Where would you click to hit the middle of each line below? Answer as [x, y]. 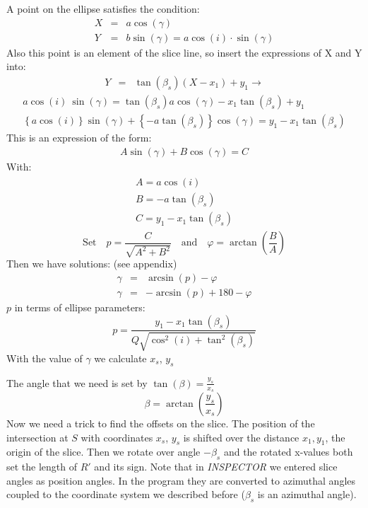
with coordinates [117, 437]
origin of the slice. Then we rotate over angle [103, 452]
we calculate [120, 358]
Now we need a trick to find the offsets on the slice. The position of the [161, 423]
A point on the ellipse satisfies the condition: [103, 8]
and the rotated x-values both [288, 452]
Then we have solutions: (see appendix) [92, 264]
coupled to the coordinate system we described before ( [126, 494]
